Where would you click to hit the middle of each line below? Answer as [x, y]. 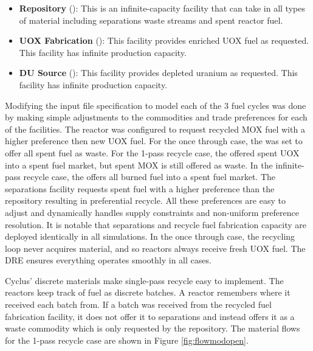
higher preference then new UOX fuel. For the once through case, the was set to [154, 141]
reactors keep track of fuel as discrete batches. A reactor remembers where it [148, 292]
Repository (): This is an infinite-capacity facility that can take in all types [162, 8]
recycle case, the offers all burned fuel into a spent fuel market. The [149, 177]
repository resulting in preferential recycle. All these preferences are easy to [145, 200]
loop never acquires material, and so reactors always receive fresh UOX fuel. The [155, 248]
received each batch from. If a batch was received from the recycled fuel [138, 304]
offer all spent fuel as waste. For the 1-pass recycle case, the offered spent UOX [152, 152]
